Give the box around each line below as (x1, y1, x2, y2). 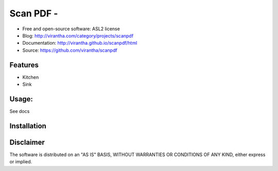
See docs (9, 108, 30, 114)
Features (9, 61, 39, 69)
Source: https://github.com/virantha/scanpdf (22, 47, 118, 53)
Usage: (9, 94, 33, 103)
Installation (9, 121, 46, 130)
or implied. (9, 159, 32, 165)
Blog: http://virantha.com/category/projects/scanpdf (22, 32, 134, 39)
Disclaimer (9, 138, 45, 146)
